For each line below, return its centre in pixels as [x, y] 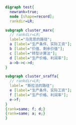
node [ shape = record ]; [32, 16]
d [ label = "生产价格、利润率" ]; [39, 58]
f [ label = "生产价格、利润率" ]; [39, 95]
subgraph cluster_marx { [30, 30]
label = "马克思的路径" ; [31, 39]
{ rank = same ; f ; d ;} [25, 109]
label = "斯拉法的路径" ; [32, 86]
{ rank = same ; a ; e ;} [25, 113]
